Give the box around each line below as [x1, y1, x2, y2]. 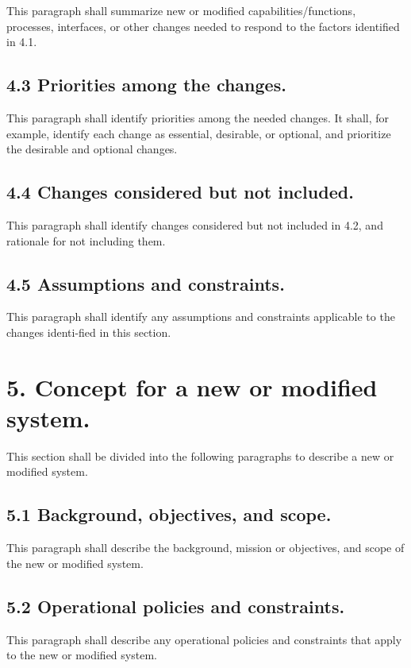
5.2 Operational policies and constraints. [6, 593, 345, 618]
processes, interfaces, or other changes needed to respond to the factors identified [6, 17, 400, 34]
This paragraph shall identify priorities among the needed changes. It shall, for [6, 109, 390, 125]
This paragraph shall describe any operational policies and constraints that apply [6, 631, 402, 647]
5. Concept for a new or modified [6, 370, 378, 403]
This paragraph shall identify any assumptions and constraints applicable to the [6, 308, 395, 325]
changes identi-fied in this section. [6, 323, 171, 340]
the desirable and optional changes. [6, 141, 178, 157]
